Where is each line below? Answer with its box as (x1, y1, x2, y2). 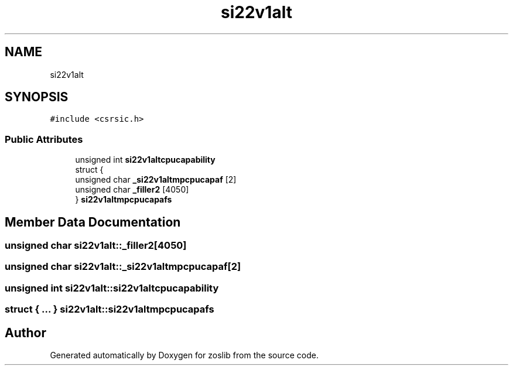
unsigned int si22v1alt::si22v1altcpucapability (5, 282, 219, 294)
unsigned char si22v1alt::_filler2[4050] (5, 239, 187, 252)
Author (5, 325, 46, 340)
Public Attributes (5, 133, 83, 145)
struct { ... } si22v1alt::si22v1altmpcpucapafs (5, 303, 214, 316)
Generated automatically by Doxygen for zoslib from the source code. (50, 350, 319, 360)
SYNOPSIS (5, 90, 69, 105)
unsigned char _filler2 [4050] (75, 184, 189, 195)
